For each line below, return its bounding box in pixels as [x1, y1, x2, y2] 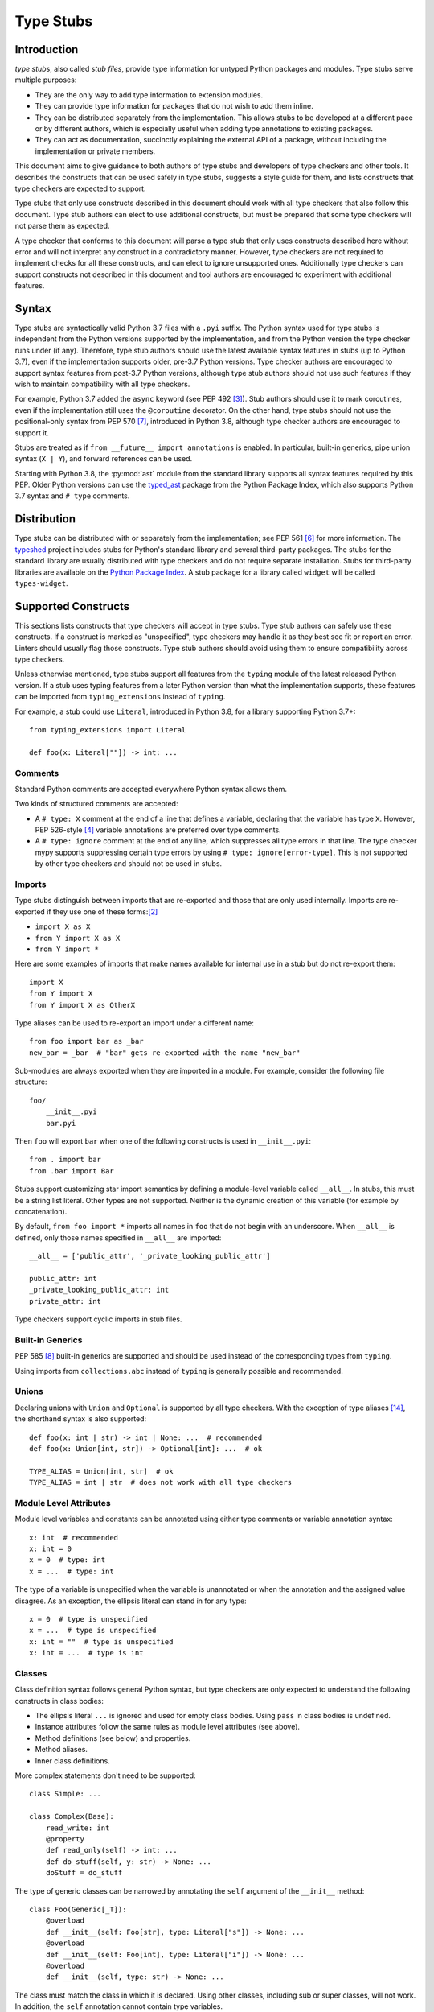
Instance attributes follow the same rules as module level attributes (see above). [35, 1722, 301, 1732]
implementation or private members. [35, 146, 156, 156]
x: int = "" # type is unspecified [29, 1637, 174, 1646]
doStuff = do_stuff [45, 1868, 123, 1878]
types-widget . [14, 578, 68, 588]
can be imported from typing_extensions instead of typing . [14, 692, 226, 702]
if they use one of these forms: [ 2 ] [47, 906, 158, 917]
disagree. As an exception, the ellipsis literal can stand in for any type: [14, 1596, 247, 1606]
